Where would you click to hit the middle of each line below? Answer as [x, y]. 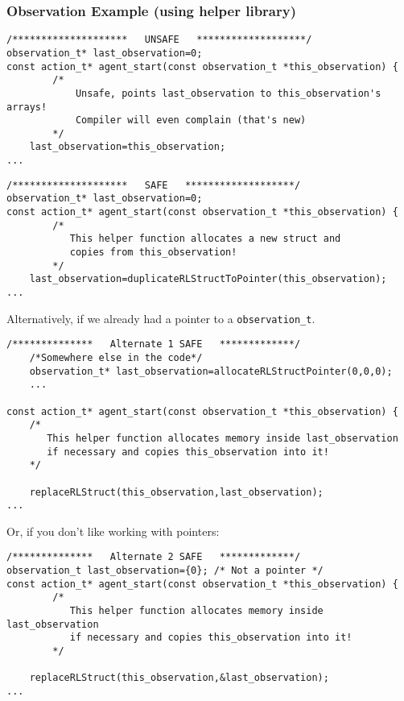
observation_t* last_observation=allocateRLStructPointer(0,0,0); [211, 371]
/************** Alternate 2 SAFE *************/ [154, 557]
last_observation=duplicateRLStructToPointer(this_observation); [208, 279]
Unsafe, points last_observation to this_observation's [228, 93]
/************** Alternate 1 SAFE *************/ [154, 344]
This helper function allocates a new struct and [205, 239]
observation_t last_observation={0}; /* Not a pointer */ [165, 571]
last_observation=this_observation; [128, 147]
